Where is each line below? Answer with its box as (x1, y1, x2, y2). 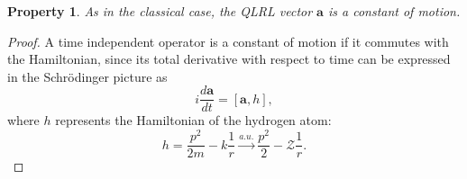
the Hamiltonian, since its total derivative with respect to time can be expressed (7, 49, 451, 68)
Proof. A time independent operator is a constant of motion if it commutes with (7, 31, 449, 50)
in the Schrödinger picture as (7, 67, 168, 85)
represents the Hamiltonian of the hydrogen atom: (55, 111, 332, 130)
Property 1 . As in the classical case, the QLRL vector (7, 2, 313, 20)
